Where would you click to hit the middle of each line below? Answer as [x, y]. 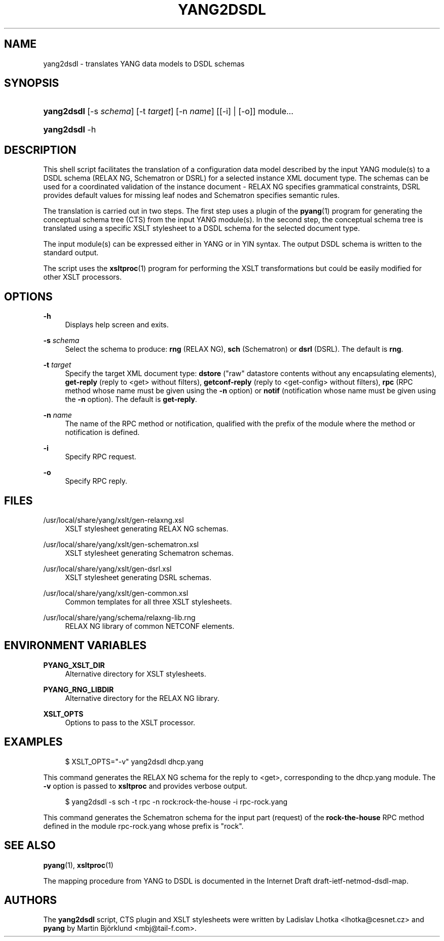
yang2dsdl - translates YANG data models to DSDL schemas [144, 63]
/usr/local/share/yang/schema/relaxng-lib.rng [119, 617]
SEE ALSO [30, 846]
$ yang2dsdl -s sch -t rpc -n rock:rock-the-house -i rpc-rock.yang [176, 801]
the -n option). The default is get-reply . [131, 399]
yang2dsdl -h [70, 130]
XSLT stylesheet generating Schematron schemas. [149, 553]
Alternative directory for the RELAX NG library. [142, 698]
